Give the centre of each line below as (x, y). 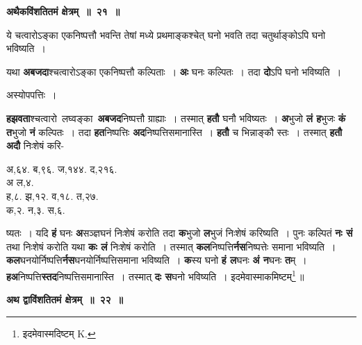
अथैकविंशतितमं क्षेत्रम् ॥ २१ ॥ (63, 11)
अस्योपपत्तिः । (32, 95)
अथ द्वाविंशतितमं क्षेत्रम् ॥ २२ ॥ (65, 300)
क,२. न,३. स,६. (36, 209)
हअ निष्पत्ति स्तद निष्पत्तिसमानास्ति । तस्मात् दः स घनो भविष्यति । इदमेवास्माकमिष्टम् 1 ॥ (155, 275)
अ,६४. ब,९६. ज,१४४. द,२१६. (62, 168)
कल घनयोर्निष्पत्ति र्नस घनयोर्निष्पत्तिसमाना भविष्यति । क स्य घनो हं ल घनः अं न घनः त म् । (157, 260)
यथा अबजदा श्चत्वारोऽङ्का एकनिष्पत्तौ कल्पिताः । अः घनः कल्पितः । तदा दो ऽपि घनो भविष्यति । (174, 71)
